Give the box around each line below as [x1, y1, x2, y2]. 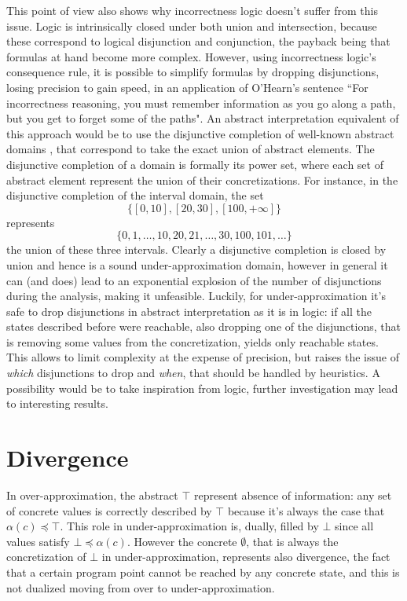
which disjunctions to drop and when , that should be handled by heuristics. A [6, 365, 380, 381]
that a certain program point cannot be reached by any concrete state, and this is [6, 563, 400, 580]
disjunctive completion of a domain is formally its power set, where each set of [6, 156, 383, 172]
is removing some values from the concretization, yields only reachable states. [6, 333, 379, 350]
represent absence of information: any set [194, 486, 392, 503]
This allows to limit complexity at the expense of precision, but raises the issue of [6, 349, 399, 365]
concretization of [6, 548, 86, 565]
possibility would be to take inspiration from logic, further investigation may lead [6, 379, 398, 396]
